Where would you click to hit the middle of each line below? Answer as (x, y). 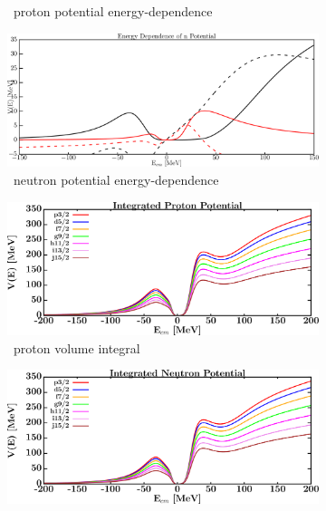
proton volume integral (77, 347)
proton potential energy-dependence (113, 11)
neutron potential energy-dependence (116, 179)
